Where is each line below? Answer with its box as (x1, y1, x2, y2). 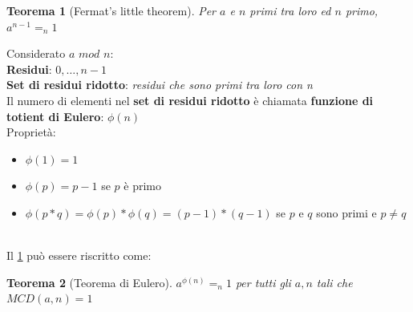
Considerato (6, 45, 66, 62)
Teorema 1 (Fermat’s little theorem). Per (6, 2, 217, 18)
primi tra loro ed (249, 2, 331, 18)
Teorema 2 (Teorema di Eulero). (6, 274, 172, 290)
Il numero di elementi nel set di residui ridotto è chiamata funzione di (6, 91, 374, 108)
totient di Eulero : (6, 107, 104, 124)
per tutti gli (235, 274, 291, 290)
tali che (316, 274, 353, 290)
